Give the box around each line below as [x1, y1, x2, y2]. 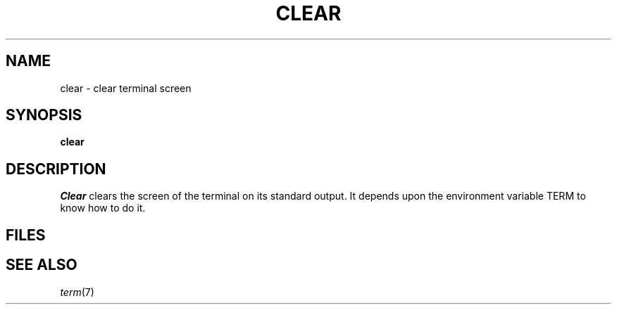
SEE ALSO [6, 256, 77, 274]
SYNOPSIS [6, 106, 82, 124]
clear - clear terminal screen [60, 82, 192, 94]
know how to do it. [60, 202, 146, 214]
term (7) [60, 285, 94, 298]
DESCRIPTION [6, 160, 106, 178]
